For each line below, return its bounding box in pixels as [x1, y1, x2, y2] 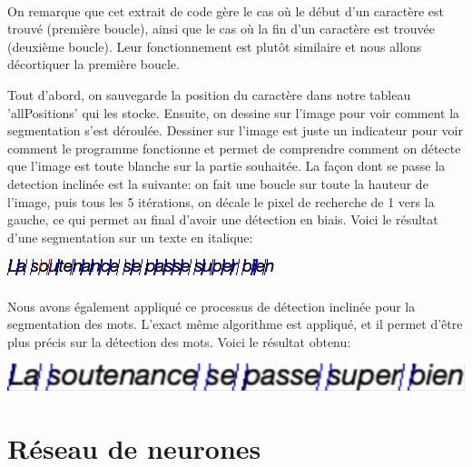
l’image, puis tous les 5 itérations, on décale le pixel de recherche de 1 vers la [7, 192, 435, 211]
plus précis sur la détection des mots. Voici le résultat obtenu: [7, 332, 351, 351]
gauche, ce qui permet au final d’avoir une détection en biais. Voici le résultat [7, 210, 438, 229]
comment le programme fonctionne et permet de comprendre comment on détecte [7, 138, 461, 157]
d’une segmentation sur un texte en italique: [7, 227, 253, 246]
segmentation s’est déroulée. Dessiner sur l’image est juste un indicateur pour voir [7, 121, 463, 140]
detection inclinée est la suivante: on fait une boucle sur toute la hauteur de [7, 174, 428, 193]
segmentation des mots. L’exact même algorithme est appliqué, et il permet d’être [7, 314, 463, 333]
